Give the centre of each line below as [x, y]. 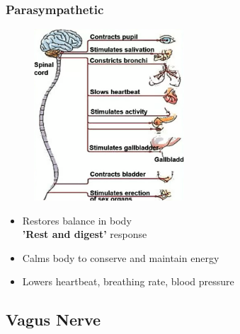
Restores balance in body [77, 220]
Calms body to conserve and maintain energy [121, 257]
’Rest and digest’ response [85, 234]
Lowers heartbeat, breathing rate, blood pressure [128, 281]
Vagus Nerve [53, 320]
